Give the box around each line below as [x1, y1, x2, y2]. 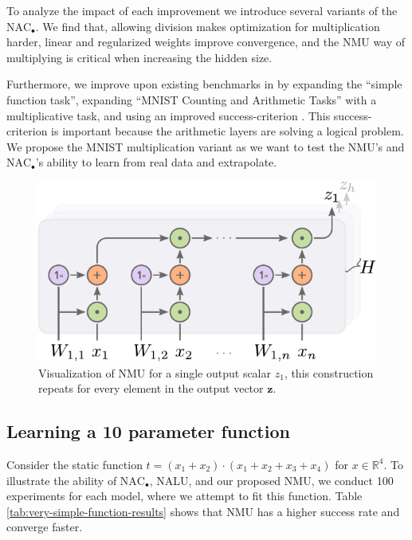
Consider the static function [6, 456, 143, 472]
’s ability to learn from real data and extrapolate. [35, 154, 277, 170]
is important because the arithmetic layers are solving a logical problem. [51, 123, 404, 139]
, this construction [284, 364, 374, 381]
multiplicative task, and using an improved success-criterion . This [6, 107, 331, 123]
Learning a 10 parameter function [6, 419, 290, 444]
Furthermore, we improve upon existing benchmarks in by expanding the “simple [6, 76, 402, 92]
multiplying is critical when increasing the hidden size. [6, 49, 273, 65]
